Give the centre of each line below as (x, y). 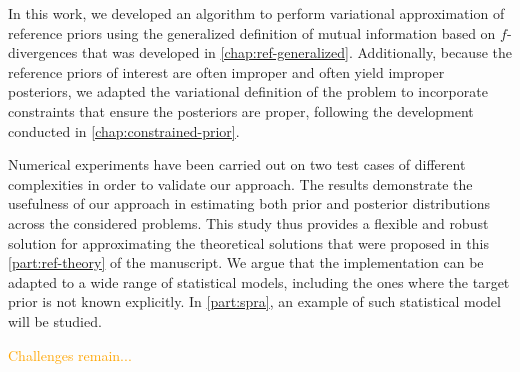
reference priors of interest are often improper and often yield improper (226, 71)
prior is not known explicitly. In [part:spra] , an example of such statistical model (254, 301)
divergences (43, 52)
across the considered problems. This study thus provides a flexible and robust (248, 222)
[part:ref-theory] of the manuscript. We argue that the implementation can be (246, 262)
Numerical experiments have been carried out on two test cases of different (237, 164)
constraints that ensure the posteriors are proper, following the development (241, 110)
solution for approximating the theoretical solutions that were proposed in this (248, 242)
